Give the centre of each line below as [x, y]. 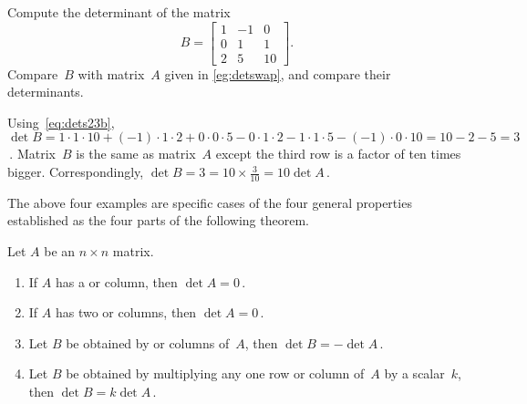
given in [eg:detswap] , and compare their [278, 73]
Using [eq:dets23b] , [61, 122]
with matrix [111, 73]
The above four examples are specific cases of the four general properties [210, 202]
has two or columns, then [126, 312]
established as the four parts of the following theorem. [158, 220]
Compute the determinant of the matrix [119, 12]
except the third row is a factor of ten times [338, 154]
